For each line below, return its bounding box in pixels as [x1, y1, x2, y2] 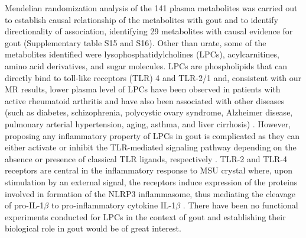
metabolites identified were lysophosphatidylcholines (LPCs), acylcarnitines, [5, 48, 279, 60]
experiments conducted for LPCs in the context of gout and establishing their [5, 210, 286, 223]
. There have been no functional [183, 199, 298, 211]
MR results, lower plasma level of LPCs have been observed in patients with [5, 83, 281, 95]
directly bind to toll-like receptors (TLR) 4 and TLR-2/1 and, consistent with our [5, 71, 302, 83]
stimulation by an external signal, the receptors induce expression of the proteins [5, 175, 298, 188]
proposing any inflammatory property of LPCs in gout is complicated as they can [5, 129, 300, 141]
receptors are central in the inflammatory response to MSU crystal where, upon [5, 164, 293, 176]
